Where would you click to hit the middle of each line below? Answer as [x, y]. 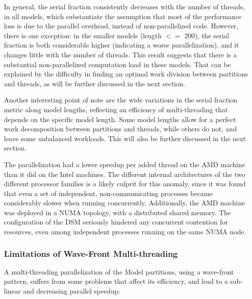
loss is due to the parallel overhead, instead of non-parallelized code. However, [121, 26]
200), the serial [207, 35]
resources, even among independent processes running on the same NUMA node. [125, 232]
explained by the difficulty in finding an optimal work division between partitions [126, 74]
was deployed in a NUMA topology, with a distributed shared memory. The [117, 212]
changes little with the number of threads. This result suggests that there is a [120, 54]
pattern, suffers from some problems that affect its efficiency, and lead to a [116, 281]
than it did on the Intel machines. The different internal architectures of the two [125, 174]
